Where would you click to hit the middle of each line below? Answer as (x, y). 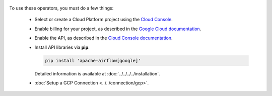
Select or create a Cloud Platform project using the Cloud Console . (104, 20)
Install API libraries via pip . (62, 47)
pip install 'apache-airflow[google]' (93, 61)
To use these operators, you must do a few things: (61, 8)
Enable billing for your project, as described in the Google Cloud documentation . (118, 29)
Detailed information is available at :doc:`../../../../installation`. (97, 73)
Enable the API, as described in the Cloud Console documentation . (104, 38)
